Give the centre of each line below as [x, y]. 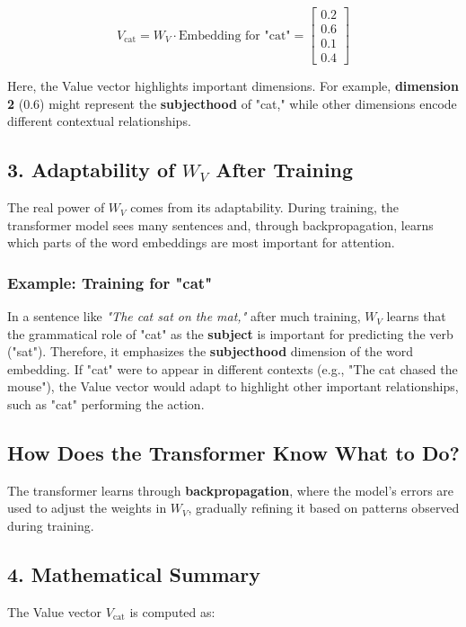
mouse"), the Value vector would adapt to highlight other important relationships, [233, 386]
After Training [285, 170]
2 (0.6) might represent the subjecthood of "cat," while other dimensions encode [232, 103]
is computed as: [172, 611]
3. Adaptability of [91, 170]
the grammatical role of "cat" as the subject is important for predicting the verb [230, 333]
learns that [416, 316]
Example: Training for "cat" [110, 282]
